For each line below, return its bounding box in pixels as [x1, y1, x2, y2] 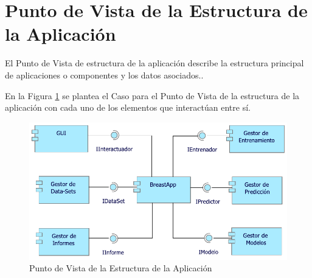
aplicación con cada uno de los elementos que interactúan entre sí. [5, 101, 251, 114]
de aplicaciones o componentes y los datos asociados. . [5, 68, 204, 81]
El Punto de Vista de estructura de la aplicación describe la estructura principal [5, 57, 304, 69]
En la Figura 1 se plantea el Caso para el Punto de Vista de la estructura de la [5, 89, 300, 102]
